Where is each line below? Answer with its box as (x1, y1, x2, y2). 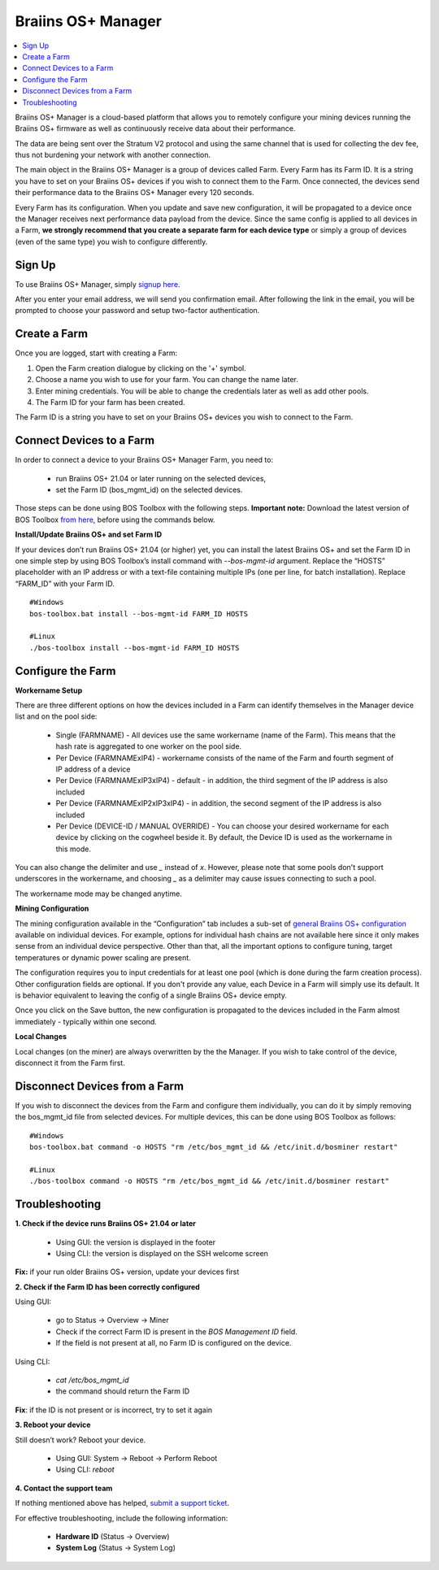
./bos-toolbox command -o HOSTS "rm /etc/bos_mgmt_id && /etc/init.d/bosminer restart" (29, 1176, 390, 1186)
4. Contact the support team (15, 1483, 113, 1493)
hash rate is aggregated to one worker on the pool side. (55, 742, 242, 751)
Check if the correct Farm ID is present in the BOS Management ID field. (55, 1326, 298, 1337)
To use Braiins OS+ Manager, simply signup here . (15, 279, 180, 289)
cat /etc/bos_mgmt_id (55, 1375, 129, 1385)
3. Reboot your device (15, 1420, 91, 1430)
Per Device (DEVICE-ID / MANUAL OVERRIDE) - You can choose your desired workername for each (55, 821, 389, 831)
